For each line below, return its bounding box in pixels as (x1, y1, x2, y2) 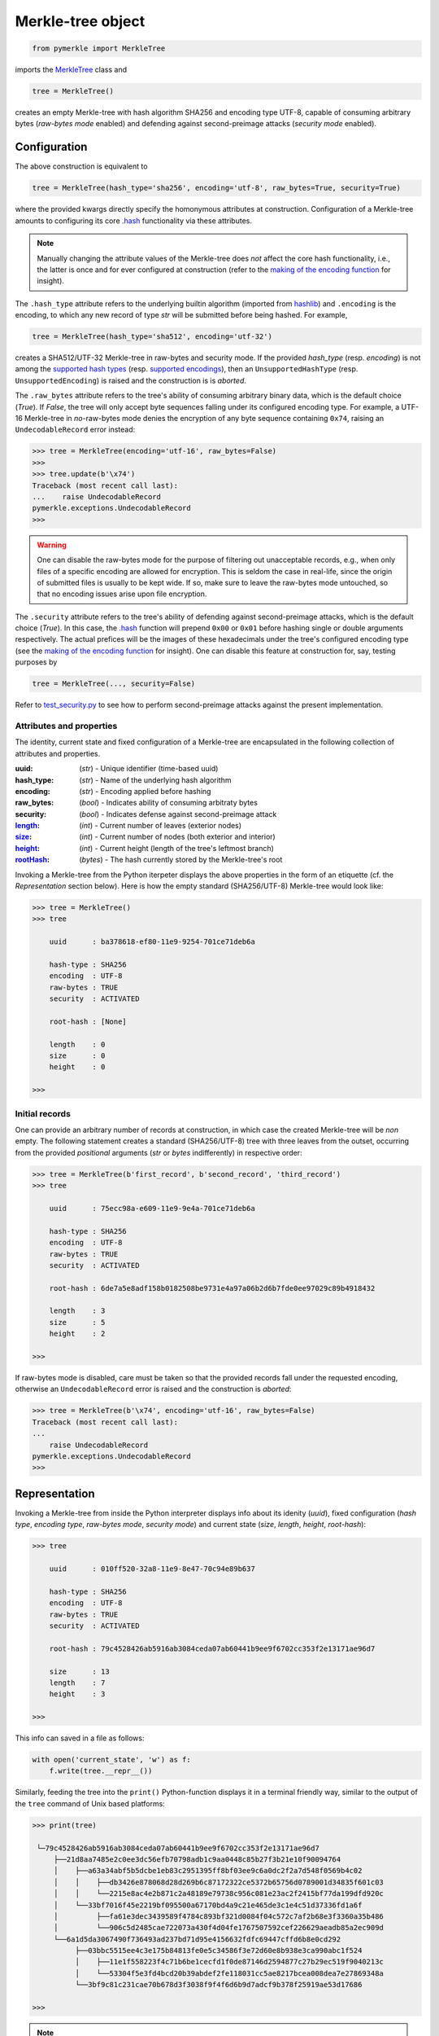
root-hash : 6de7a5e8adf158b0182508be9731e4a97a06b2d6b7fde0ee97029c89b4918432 (49, 1283, 376, 1292)
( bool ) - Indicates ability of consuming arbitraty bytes (79, 798, 258, 808)
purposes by (15, 657, 58, 667)
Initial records (15, 1108, 71, 1119)
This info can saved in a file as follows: (15, 1733, 145, 1743)
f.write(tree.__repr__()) (49, 1766, 153, 1775)
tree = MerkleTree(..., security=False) (32, 679, 195, 688)
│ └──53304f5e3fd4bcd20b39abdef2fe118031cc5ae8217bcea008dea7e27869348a (74, 1968, 384, 1978)
